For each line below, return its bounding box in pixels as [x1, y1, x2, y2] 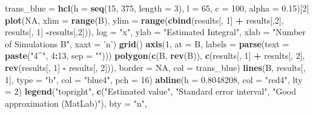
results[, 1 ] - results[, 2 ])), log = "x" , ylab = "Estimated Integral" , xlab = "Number [5, 25, 306, 38]
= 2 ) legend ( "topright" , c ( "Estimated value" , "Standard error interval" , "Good [5, 85, 296, 98]
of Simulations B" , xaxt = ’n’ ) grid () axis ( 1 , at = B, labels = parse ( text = [5, 37, 289, 50]
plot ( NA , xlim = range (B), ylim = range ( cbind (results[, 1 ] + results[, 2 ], [5, 13, 284, 26]
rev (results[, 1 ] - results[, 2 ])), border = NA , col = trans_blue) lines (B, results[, [5, 61, 306, 73]
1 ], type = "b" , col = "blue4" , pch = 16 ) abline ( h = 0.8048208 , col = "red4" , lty [5, 73, 303, 85]
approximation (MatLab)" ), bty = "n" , [5, 96, 147, 109]
